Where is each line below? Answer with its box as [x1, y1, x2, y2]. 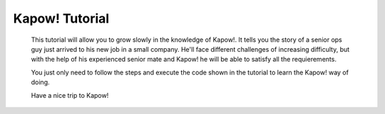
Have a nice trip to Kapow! [31, 91, 109, 99]
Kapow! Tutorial [13, 11, 110, 26]
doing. [31, 78, 50, 86]
